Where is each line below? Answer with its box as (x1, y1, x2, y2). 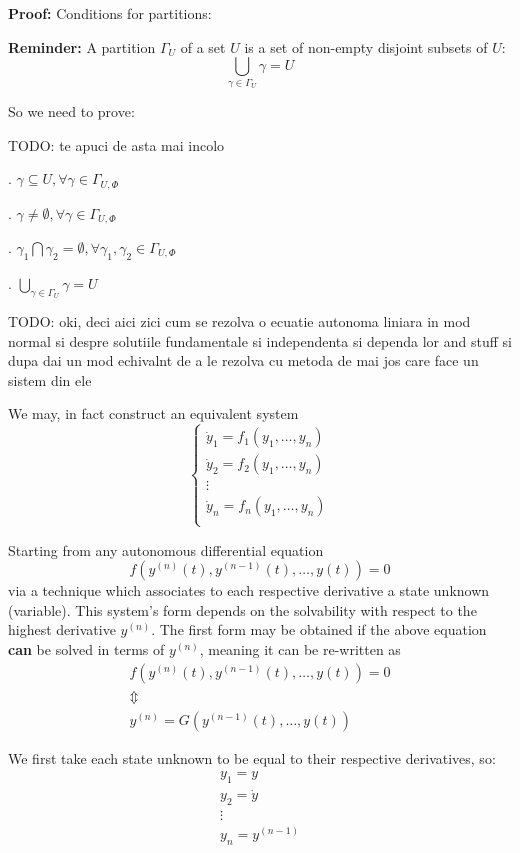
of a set (180, 36, 226, 57)
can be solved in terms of (8, 639, 165, 659)
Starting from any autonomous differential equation (8, 539, 324, 560)
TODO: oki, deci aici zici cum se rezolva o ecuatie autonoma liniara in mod (8, 311, 471, 332)
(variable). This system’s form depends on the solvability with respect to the (8, 599, 477, 620)
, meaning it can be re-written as (199, 639, 401, 659)
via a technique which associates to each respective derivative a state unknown (8, 580, 490, 601)
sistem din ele (8, 369, 92, 390)
